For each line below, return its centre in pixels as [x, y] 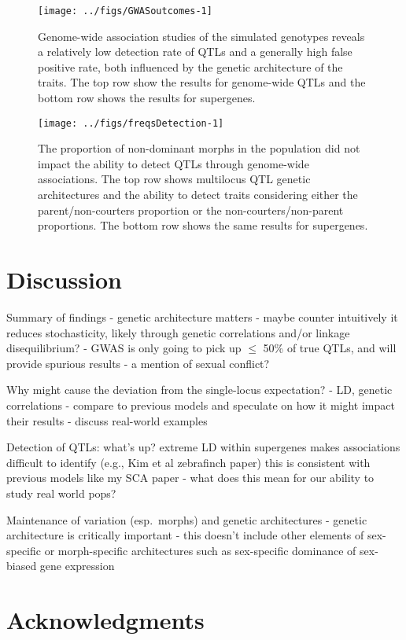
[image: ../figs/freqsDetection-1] [131, 123]
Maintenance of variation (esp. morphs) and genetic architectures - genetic [187, 519]
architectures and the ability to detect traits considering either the [198, 195]
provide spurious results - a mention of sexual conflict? [138, 363]
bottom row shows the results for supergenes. [147, 98]
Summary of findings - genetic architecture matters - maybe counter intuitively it [202, 316]
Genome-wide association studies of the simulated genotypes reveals [201, 36]
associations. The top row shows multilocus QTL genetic [174, 179]
